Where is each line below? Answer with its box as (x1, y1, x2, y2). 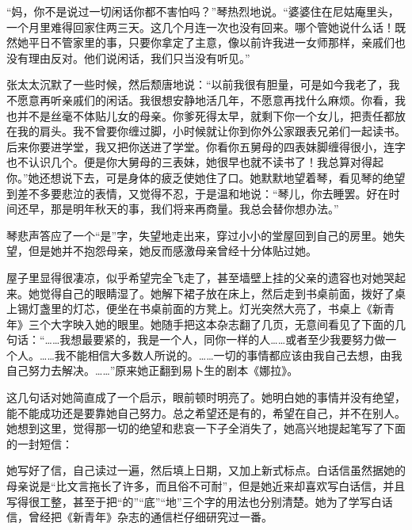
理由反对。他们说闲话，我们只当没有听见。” (28, 49, 250, 66)
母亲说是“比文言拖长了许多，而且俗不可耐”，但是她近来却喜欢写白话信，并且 (6, 478, 406, 494)
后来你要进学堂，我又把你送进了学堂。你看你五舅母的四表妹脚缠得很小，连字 (6, 138, 406, 154)
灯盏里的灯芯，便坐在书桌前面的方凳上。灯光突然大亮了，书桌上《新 (28, 300, 383, 317)
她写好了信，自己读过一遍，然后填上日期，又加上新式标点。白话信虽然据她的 (6, 462, 406, 479)
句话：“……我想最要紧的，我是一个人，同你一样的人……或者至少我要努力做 (6, 331, 386, 348)
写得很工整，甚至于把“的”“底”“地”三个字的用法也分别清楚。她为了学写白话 (6, 493, 393, 509)
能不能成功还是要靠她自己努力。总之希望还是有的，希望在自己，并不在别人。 (6, 404, 406, 421)
